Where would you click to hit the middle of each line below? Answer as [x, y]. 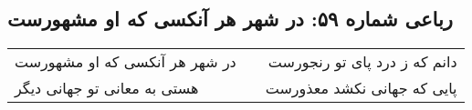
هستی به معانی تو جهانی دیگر [107, 88]
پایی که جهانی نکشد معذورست [361, 88]
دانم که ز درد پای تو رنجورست [362, 62]
